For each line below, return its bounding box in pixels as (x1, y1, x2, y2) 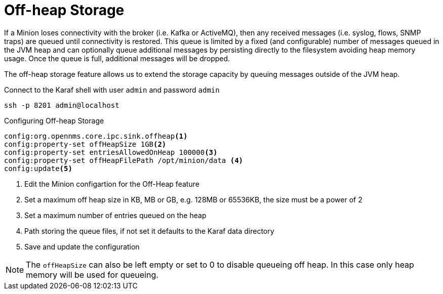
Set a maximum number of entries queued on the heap (24, 211, 207, 220)
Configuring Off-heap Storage (4, 116, 104, 125)
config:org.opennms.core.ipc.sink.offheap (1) (4, 132, 188, 140)
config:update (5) (4, 164, 72, 173)
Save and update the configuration (24, 242, 140, 251)
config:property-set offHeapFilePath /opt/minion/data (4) (4, 156, 244, 164)
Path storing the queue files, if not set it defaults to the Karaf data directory (24, 226, 274, 235)
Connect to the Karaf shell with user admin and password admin (4, 85, 220, 94)
